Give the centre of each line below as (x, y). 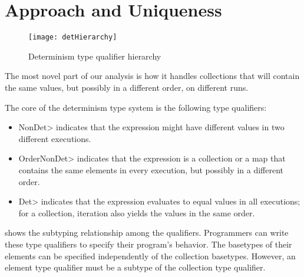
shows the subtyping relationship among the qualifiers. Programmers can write (147, 233)
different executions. (55, 138)
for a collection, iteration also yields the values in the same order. (137, 212)
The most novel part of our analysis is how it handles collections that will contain (152, 76)
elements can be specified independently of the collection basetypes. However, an (150, 255)
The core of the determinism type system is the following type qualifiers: (136, 107)
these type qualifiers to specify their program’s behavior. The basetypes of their (148, 244)
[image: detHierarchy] (73, 37)
